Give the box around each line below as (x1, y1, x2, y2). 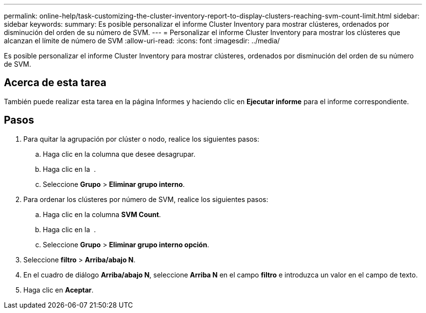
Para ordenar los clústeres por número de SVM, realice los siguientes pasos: (23, 195, 268, 203)
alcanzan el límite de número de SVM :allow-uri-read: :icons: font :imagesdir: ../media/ (4, 37, 280, 45)
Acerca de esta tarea (4, 76, 106, 89)
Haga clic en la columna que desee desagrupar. (43, 149, 195, 158)
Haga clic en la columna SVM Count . (43, 210, 161, 219)
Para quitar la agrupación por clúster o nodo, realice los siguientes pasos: (23, 134, 259, 143)
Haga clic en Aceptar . (23, 285, 94, 294)
